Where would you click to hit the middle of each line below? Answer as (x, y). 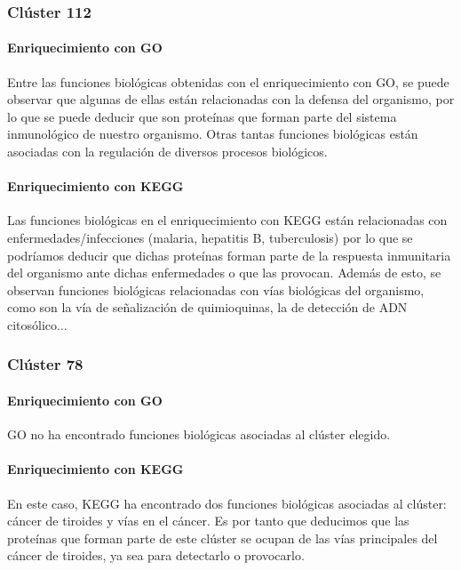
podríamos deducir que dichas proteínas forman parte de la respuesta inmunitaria (229, 255)
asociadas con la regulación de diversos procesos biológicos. (167, 152)
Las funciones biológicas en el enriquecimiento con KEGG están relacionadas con (227, 220)
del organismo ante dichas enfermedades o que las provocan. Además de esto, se (224, 273)
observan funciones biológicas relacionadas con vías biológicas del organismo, (216, 289)
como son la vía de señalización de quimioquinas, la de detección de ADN (207, 307)
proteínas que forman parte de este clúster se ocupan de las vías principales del (223, 538)
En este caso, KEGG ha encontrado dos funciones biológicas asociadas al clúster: (227, 503)
